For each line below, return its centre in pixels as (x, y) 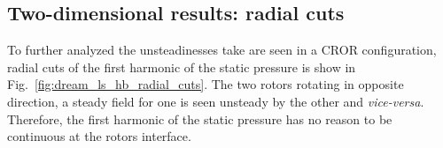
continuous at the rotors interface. (99, 136)
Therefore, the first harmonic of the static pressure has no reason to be (200, 118)
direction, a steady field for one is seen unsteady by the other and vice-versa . (216, 101)
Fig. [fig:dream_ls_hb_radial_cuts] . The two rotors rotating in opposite (206, 84)
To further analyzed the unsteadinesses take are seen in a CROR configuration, (222, 50)
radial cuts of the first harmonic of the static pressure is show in (182, 67)
